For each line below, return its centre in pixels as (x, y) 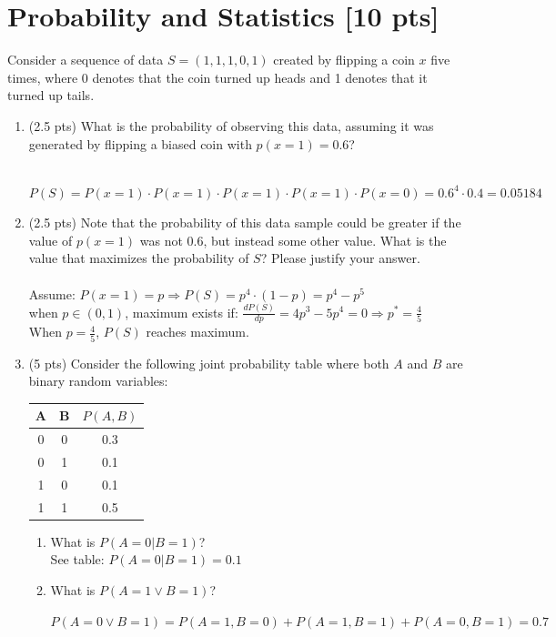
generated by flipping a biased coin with (140, 143)
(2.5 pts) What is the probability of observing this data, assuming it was (231, 125)
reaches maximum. (197, 332)
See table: (77, 559)
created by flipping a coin (344, 60)
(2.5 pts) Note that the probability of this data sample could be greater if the (245, 222)
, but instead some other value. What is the (325, 240)
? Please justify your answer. (340, 258)
